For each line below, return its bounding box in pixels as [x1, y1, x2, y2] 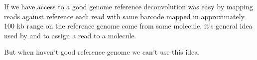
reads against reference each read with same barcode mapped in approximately [4, 11, 245, 21]
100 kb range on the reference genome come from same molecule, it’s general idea [4, 21, 253, 31]
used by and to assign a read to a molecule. [4, 30, 136, 40]
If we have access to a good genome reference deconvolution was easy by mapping [4, 1, 253, 11]
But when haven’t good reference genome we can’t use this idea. [4, 47, 200, 57]
